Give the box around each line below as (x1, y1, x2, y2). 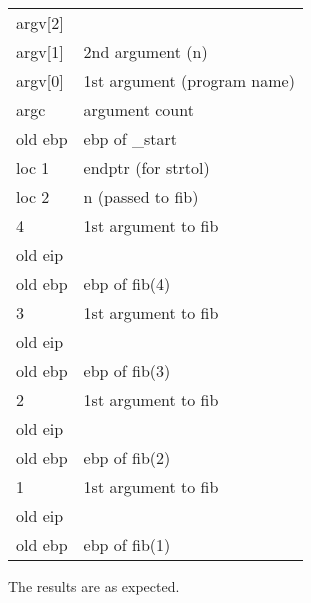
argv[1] (16, 40, 64, 63)
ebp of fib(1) (83, 533, 171, 556)
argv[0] (16, 69, 64, 92)
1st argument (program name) (83, 69, 295, 92)
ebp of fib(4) (83, 272, 171, 295)
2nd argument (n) (83, 40, 208, 63)
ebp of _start (83, 127, 178, 150)
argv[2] (16, 11, 64, 34)
